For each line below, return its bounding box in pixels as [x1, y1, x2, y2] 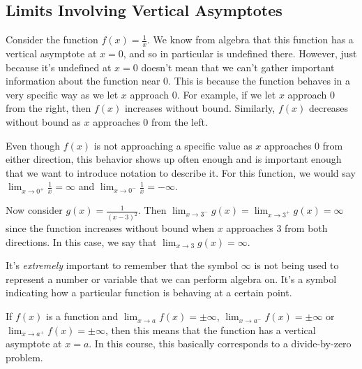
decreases [308, 101, 349, 115]
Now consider [6, 203, 63, 217]
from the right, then [6, 101, 91, 115]
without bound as [6, 115, 81, 129]
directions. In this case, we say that [6, 234, 157, 249]
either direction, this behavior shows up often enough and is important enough [6, 152, 342, 166]
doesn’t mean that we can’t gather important [141, 59, 335, 74]
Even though [6, 138, 60, 152]
